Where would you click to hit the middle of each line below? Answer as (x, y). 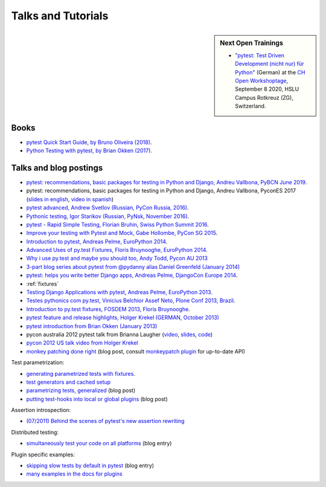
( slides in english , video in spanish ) (70, 199)
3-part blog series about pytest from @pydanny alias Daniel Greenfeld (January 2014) (133, 266)
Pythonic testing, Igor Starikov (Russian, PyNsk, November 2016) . (108, 216)
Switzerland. (251, 106)
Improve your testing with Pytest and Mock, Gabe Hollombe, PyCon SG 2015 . (122, 233)
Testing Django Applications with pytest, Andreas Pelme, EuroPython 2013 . (119, 292)
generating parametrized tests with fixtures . (81, 373)
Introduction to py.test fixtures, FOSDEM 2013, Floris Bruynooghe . (108, 309)
